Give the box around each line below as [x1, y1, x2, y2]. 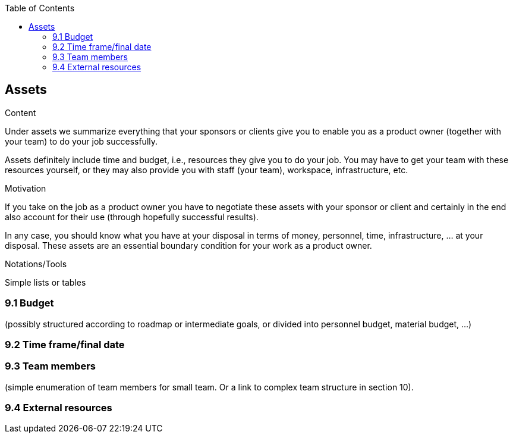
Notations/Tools [5, 258, 67, 269]
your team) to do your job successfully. [5, 136, 158, 146]
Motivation [5, 183, 46, 193]
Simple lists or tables [5, 277, 86, 287]
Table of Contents [5, 3, 75, 13]
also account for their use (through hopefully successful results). [5, 211, 259, 222]
